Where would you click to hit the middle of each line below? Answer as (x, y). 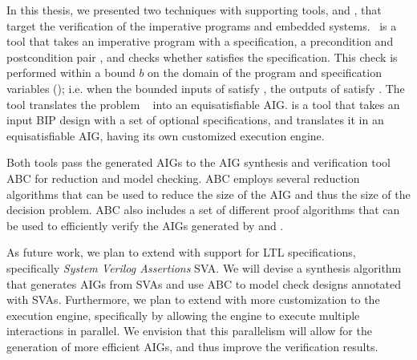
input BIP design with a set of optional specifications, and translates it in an (195, 120)
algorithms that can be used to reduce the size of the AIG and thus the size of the (208, 194)
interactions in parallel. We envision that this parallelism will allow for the (189, 331)
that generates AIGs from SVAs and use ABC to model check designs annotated (204, 283)
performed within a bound (71, 73)
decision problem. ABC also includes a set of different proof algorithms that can (203, 210)
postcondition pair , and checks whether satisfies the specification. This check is (202, 57)
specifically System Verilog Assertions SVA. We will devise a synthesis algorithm (204, 267)
